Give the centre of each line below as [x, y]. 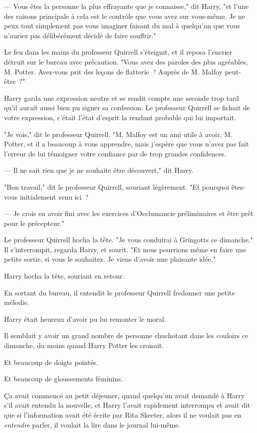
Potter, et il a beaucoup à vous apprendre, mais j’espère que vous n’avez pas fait [127, 144]
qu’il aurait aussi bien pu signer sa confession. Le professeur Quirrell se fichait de [127, 108]
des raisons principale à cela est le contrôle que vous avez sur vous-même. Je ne [125, 16]
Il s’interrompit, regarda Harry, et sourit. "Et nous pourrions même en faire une [125, 249]
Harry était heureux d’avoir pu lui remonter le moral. [85, 319]
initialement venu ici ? [54, 196]
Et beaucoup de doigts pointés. [51, 362]
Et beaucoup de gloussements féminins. [64, 379]
